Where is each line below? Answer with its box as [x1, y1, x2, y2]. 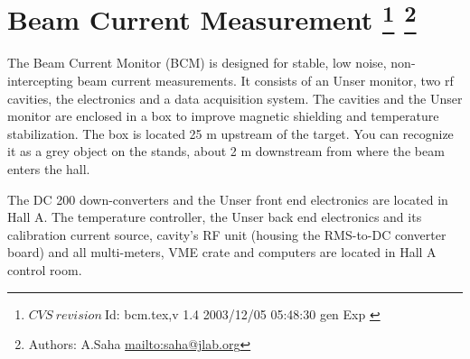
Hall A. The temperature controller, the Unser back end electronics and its [7, 207, 422, 226]
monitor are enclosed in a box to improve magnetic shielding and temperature [7, 106, 439, 125]
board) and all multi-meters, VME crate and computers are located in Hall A [7, 243, 437, 262]
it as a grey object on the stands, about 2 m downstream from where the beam [7, 142, 445, 161]
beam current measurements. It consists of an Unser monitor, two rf [77, 71, 454, 90]
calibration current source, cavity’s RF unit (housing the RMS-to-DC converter [7, 225, 446, 244]
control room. [7, 260, 82, 279]
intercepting [7, 71, 73, 90]
